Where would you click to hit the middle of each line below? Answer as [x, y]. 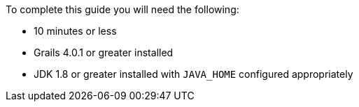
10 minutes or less [75, 31]
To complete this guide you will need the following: [122, 9]
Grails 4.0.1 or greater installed [104, 52]
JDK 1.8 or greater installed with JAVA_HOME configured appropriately [193, 74]
